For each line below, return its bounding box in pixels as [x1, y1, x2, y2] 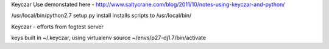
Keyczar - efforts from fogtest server [11, 23, 104, 30]
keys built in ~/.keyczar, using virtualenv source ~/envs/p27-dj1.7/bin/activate [11, 34, 207, 42]
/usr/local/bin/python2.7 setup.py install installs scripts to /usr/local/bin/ [11, 12, 192, 19]
